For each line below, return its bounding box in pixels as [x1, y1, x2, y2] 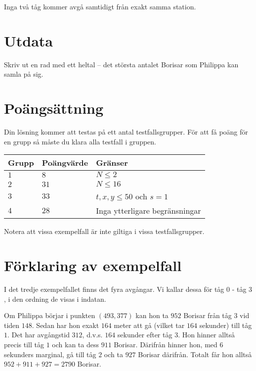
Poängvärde [42, 157, 88, 169]
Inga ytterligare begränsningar [96, 205, 201, 217]
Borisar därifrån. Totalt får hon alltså [138, 349, 252, 359]
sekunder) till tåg [199, 320, 252, 330]
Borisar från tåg [183, 310, 232, 321]
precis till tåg [4, 339, 44, 349]
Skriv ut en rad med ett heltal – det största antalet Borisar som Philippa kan [4, 59, 239, 69]
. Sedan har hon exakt [32, 320, 99, 330]
